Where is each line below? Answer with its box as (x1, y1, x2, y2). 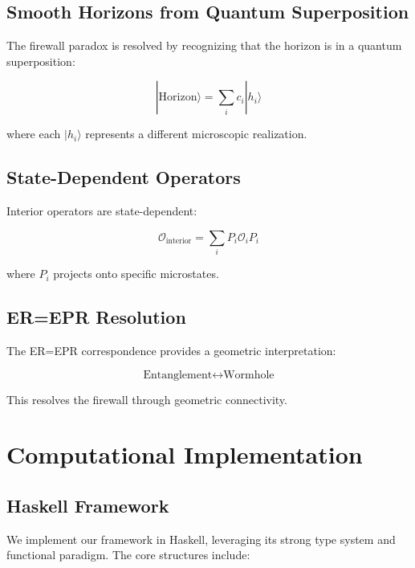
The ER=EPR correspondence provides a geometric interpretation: (6, 341, 336, 358)
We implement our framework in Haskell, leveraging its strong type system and (6, 530, 396, 547)
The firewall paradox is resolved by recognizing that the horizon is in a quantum (6, 37, 402, 54)
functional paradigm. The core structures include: (6, 546, 250, 563)
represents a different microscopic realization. (85, 125, 307, 142)
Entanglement (143, 369, 213, 381)
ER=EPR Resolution (6, 304, 186, 329)
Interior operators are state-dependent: (6, 202, 197, 219)
